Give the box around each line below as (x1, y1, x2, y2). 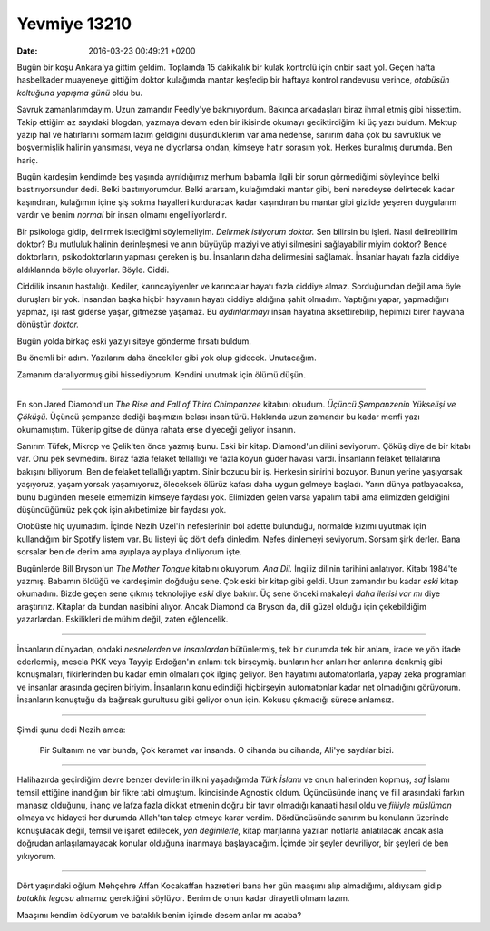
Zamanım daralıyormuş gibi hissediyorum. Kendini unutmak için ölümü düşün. (16, 368, 306, 380)
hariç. (16, 154, 38, 165)
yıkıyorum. (16, 850, 56, 861)
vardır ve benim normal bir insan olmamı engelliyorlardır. (16, 210, 227, 220)
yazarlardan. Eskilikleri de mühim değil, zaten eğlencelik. (16, 613, 229, 625)
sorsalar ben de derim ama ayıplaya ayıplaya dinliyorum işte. (16, 546, 242, 557)
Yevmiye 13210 (16, 14, 132, 34)
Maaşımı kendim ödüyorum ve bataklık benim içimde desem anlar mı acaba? (16, 909, 302, 920)
